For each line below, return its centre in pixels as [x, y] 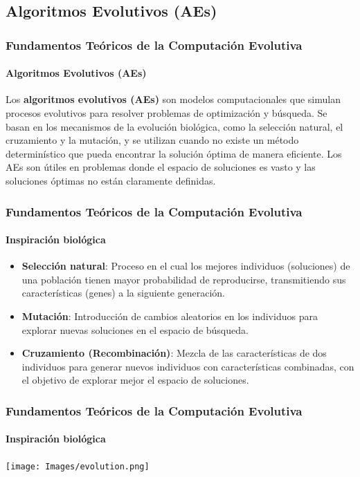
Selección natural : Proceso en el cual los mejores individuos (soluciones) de [186, 266]
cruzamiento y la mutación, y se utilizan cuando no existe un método [152, 140]
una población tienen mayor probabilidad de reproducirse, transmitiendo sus [184, 279]
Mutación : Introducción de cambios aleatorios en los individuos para [170, 316]
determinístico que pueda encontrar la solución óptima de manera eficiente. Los [174, 153]
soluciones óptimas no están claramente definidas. [111, 180]
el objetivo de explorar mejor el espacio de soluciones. [135, 380]
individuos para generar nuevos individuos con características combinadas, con [188, 366]
